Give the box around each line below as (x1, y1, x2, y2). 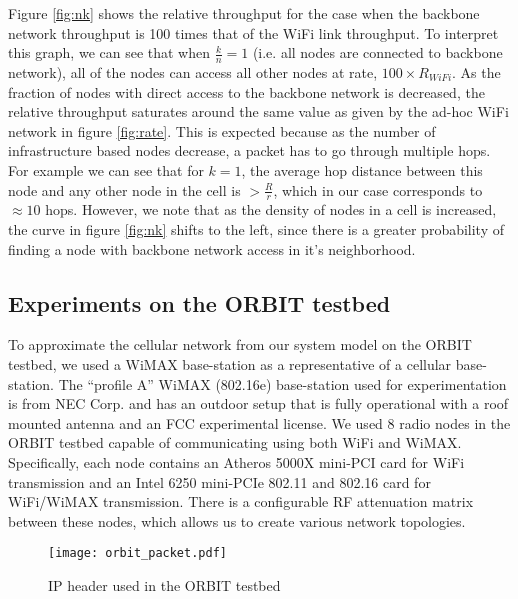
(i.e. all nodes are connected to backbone (252, 42, 503, 63)
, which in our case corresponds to (273, 179, 483, 200)
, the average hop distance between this (241, 159, 483, 180)
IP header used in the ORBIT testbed (48, 574, 281, 595)
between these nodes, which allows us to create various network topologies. (8, 510, 466, 531)
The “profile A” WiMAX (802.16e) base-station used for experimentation (58, 373, 507, 394)
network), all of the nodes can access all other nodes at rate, (8, 62, 378, 83)
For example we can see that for (8, 159, 204, 180)
